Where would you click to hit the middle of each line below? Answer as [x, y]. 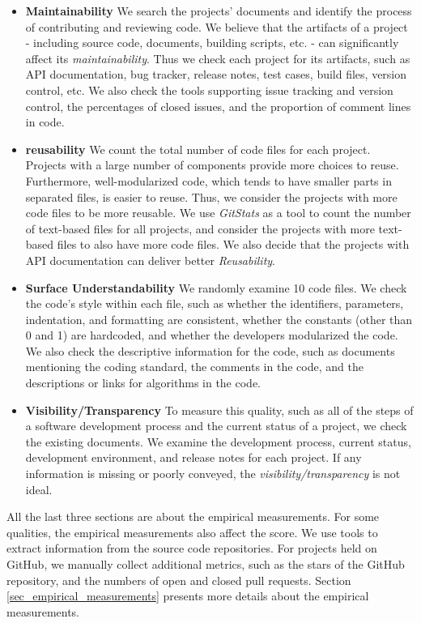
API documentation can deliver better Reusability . [150, 260]
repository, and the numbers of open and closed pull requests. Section [179, 580]
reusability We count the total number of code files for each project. [198, 149]
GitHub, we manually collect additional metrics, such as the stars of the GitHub [206, 564]
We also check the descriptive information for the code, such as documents [210, 350]
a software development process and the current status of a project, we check [216, 426]
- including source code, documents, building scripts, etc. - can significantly [212, 43]
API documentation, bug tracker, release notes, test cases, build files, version [216, 74]
